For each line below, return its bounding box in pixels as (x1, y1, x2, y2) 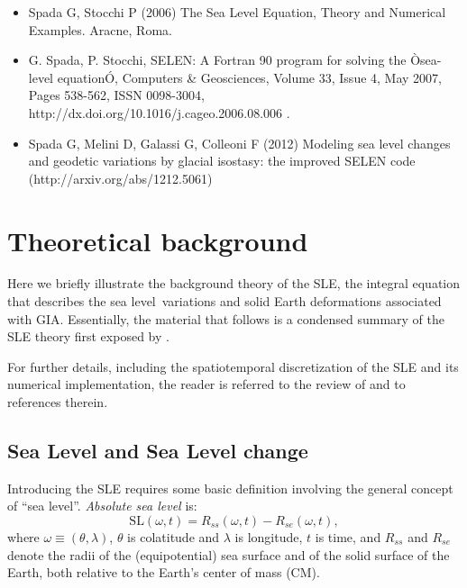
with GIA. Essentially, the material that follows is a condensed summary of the (7, 309, 444, 328)
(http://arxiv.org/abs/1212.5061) (28, 168, 213, 187)
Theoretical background (7, 222, 308, 258)
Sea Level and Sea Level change (7, 437, 308, 465)
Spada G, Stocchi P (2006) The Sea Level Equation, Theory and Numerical (28, 3, 446, 21)
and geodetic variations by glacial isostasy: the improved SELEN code (28, 151, 416, 170)
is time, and (315, 528, 381, 547)
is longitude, (234, 528, 303, 547)
